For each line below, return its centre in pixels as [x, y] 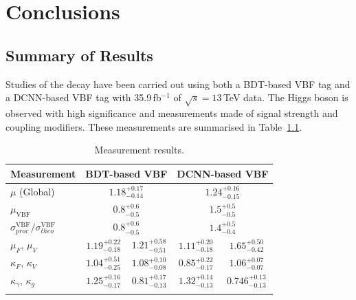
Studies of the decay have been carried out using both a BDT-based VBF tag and [178, 84]
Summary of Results [79, 55]
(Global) [37, 191]
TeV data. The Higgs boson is [286, 97]
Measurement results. [139, 150]
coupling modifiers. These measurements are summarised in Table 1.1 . [154, 126]
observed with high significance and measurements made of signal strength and [172, 112]
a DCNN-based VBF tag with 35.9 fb [84, 97]
